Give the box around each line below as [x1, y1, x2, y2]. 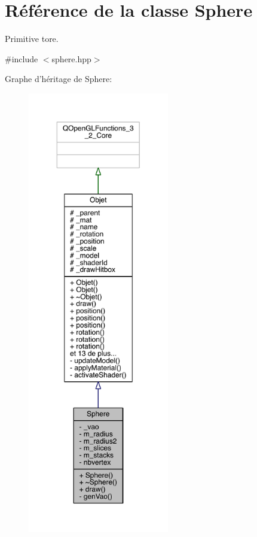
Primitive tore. [5, 32, 59, 45]
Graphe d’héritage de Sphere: [5, 72, 112, 85]
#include [5, 52, 38, 65]
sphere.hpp [51, 52, 91, 65]
